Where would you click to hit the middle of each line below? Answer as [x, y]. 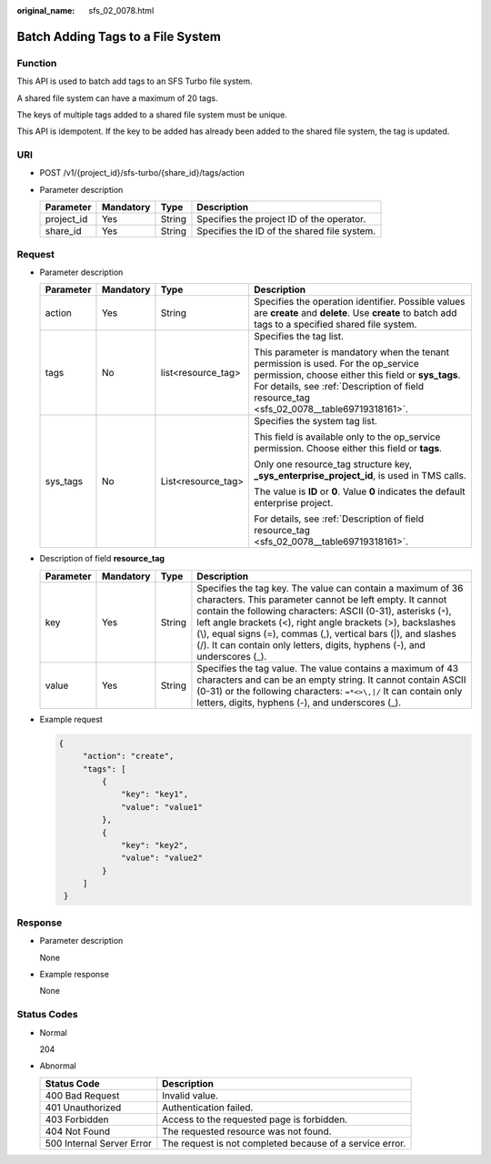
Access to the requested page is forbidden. [255, 1119]
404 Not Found [78, 1131]
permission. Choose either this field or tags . [348, 449]
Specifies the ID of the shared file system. [286, 231]
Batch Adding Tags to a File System [119, 36]
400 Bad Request [82, 1095]
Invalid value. [190, 1095]
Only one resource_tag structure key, [333, 464]
